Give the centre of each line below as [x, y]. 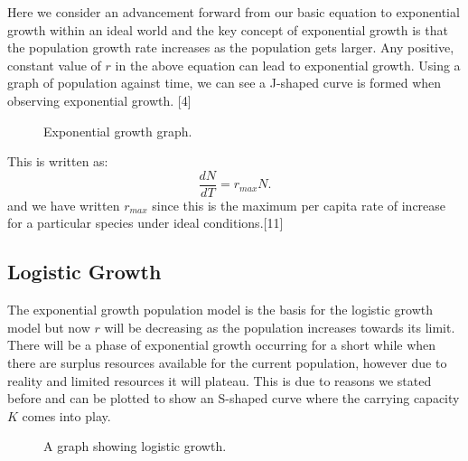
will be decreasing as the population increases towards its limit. [280, 327]
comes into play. [66, 415]
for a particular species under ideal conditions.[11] [145, 223]
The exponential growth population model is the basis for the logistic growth [220, 310]
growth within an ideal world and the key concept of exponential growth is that [228, 29]
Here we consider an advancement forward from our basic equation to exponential [234, 12]
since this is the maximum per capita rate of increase [299, 205]
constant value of [54, 65]
